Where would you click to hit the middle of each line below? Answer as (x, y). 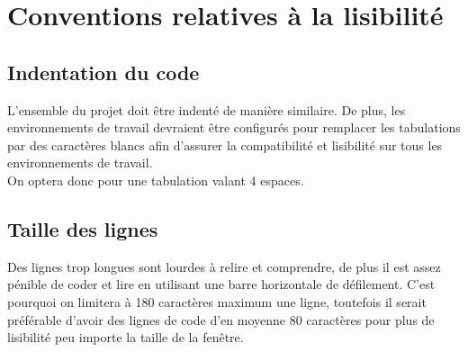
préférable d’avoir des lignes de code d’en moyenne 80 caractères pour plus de (221, 319)
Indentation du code (103, 72)
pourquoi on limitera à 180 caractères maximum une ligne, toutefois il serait (217, 301)
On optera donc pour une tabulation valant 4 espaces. (156, 180)
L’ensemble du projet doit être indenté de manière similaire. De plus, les (207, 109)
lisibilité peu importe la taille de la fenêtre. (126, 337)
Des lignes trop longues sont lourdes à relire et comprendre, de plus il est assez (224, 266)
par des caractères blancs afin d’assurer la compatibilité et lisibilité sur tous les (225, 144)
